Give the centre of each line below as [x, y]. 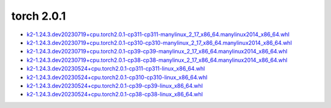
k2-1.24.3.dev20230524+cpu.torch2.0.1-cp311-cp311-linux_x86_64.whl [116, 69]
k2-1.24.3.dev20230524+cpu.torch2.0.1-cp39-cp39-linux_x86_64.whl [115, 85]
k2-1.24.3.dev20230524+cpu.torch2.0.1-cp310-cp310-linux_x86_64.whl [117, 77]
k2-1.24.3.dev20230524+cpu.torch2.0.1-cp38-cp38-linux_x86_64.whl [115, 94]
